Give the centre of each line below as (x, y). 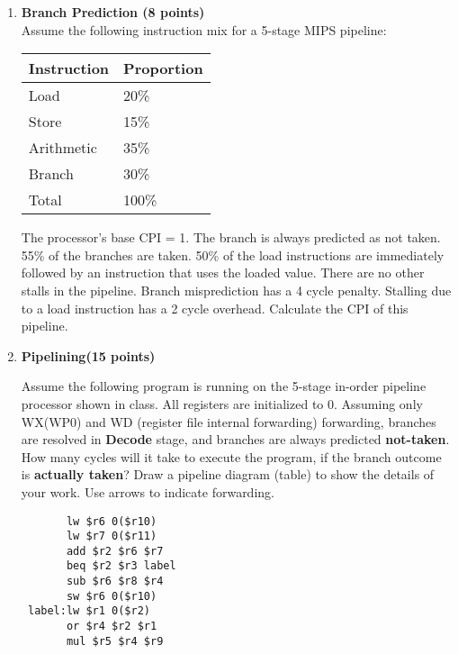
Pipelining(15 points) (88, 355)
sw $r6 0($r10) (112, 596)
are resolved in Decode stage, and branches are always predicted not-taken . (235, 439)
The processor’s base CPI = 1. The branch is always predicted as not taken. (231, 237)
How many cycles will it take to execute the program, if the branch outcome (231, 456)
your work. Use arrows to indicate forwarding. (148, 491)
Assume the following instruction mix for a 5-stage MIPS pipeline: (204, 29)
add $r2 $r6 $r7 (115, 551)
